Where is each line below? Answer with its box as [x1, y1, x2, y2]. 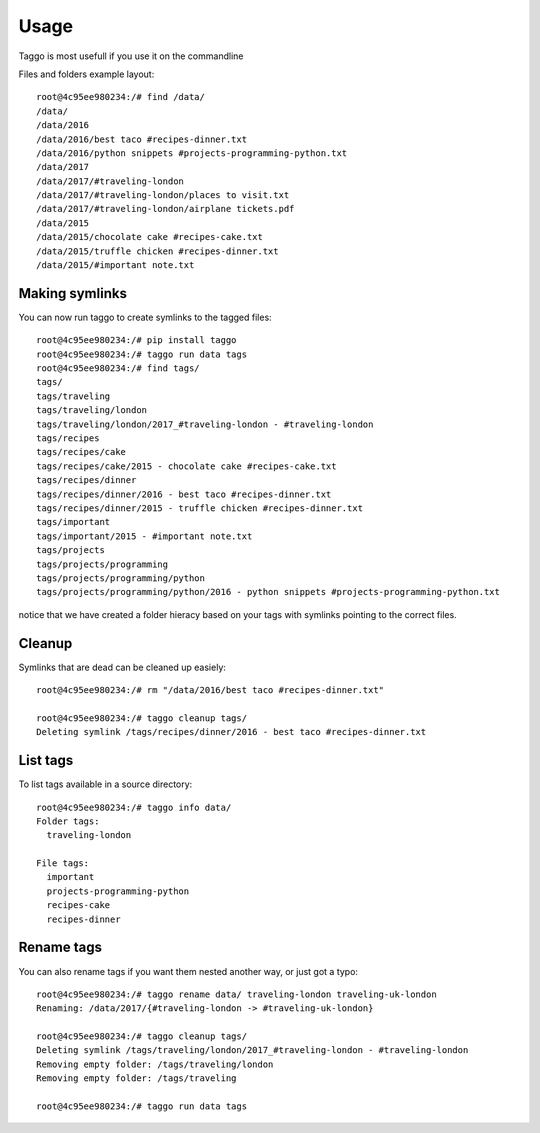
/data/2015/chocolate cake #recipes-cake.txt [36, 231, 264, 243]
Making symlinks [18, 285, 127, 302]
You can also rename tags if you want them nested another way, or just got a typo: [18, 965, 359, 977]
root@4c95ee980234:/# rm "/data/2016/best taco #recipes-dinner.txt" [36, 685, 385, 696]
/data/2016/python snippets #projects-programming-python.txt [36, 147, 348, 159]
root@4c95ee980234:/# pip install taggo [36, 335, 237, 346]
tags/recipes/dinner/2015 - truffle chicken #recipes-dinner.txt [36, 503, 364, 514]
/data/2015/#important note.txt [36, 260, 195, 271]
